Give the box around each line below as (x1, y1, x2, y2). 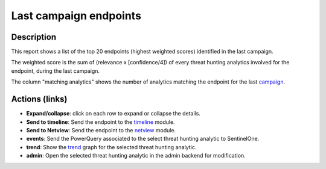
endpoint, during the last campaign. (11, 67, 100, 75)
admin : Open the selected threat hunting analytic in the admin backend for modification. (26, 152, 246, 159)
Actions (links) (11, 94, 68, 105)
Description (11, 32, 57, 42)
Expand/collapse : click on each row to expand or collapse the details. (26, 110, 200, 117)
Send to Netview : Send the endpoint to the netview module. (26, 126, 176, 134)
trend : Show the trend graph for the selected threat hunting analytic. (26, 143, 197, 150)
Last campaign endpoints (11, 9, 142, 22)
